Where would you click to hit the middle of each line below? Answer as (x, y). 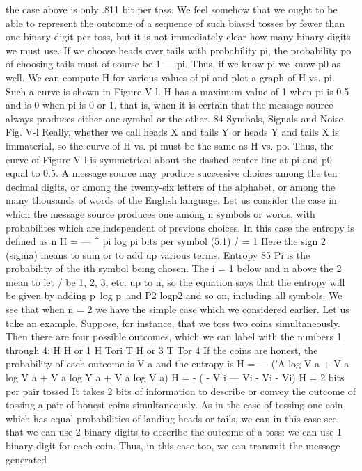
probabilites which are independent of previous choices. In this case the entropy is (180, 227)
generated (26, 459)
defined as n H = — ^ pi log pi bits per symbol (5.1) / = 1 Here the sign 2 (166, 241)
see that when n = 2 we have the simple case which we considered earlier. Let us (178, 309)
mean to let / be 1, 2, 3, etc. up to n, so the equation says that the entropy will (175, 281)
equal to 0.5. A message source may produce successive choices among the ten (172, 173)
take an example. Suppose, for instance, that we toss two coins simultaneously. (173, 322)
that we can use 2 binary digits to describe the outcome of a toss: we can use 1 (174, 432)
